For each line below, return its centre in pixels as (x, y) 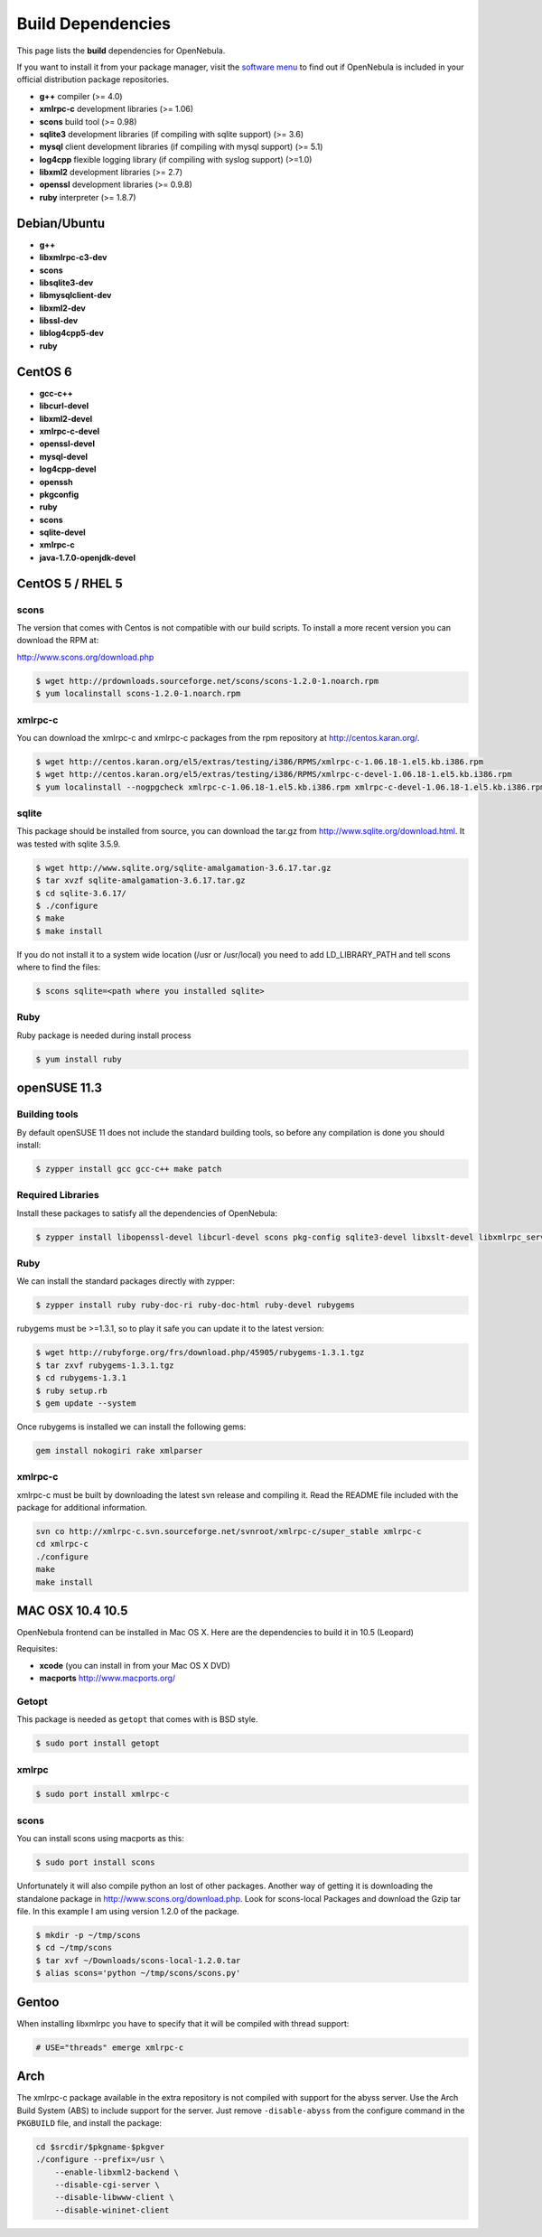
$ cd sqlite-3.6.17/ (81, 893)
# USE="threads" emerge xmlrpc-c (110, 2047)
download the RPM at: (58, 641)
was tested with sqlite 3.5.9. (69, 844)
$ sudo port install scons (95, 1863)
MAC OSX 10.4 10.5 (72, 1610)
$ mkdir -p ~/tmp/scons (89, 1935)
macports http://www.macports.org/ (107, 1678)
